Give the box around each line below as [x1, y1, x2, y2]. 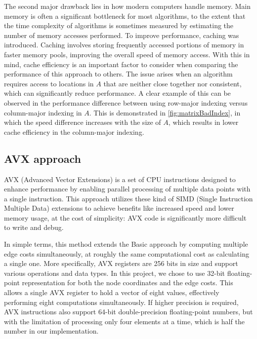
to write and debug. [4, 222, 64, 232]
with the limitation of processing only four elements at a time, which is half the [4, 316, 245, 326]
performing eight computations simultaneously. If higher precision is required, [4, 297, 239, 307]
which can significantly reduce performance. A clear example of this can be [4, 88, 231, 98]
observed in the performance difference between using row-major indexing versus [4, 97, 248, 108]
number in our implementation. [4, 326, 99, 336]
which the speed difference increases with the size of [4, 117, 161, 127]
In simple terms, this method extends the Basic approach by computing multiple [4, 239, 248, 249]
